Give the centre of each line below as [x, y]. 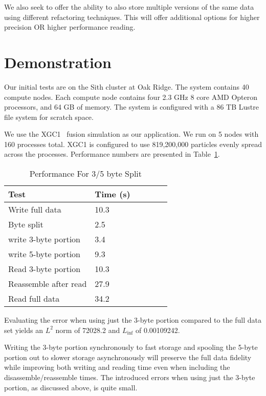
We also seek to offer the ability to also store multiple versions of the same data [129, 7]
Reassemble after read [48, 284]
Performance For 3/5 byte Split [85, 174]
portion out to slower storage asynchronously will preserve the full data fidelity [128, 357]
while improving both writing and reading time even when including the [117, 367]
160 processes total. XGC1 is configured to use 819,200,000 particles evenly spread [133, 144]
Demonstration [58, 62]
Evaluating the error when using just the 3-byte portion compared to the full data [133, 320]
